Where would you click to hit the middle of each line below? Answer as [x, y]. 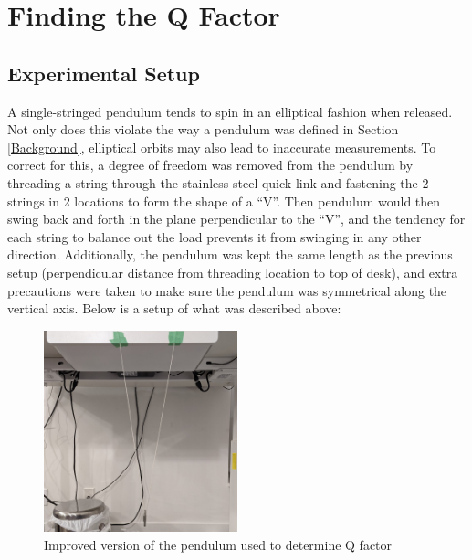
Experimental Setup [104, 73]
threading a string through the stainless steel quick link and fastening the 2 [218, 182]
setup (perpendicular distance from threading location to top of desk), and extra [233, 272]
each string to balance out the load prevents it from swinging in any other [215, 236]
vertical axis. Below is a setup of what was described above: [174, 308]
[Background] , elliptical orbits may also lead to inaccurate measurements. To [222, 147]
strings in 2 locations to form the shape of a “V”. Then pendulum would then [224, 201]
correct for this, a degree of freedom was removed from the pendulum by [210, 165]
